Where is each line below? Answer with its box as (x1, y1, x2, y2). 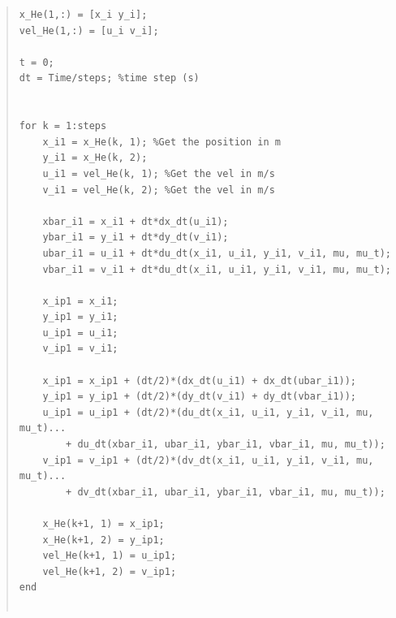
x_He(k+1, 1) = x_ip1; (42, 518, 165, 529)
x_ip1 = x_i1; (42, 295, 118, 307)
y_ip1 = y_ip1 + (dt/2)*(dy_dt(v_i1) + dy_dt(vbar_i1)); (42, 391, 357, 403)
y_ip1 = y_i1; (42, 311, 118, 323)
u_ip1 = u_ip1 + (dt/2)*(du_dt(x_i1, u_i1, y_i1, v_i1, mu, (42, 406, 374, 418)
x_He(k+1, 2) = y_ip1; (42, 534, 165, 546)
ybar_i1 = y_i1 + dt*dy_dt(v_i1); (42, 231, 229, 244)
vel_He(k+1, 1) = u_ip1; (42, 550, 177, 562)
